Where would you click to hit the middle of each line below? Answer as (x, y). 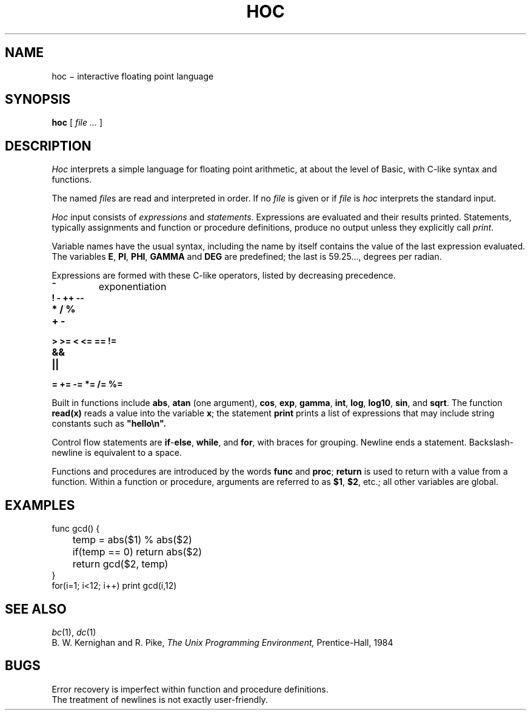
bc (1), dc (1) (74, 632)
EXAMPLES (40, 505)
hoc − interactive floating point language (133, 76)
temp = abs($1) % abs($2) (132, 540)
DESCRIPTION (48, 146)
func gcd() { (76, 529)
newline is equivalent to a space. (117, 453)
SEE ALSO (36, 609)
